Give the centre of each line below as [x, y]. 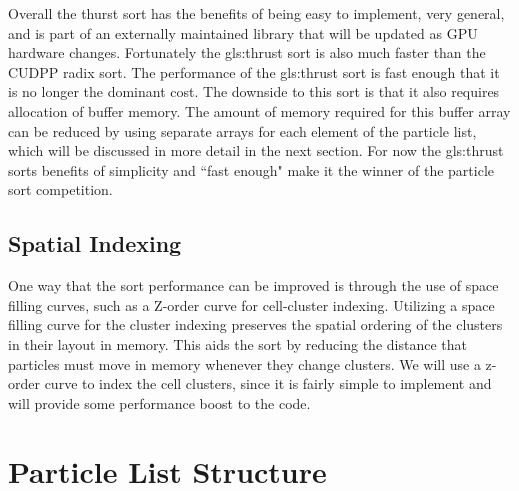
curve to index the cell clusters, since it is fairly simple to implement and [268, 383]
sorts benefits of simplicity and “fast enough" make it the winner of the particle [251, 169]
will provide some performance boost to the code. [159, 402]
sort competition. [60, 189]
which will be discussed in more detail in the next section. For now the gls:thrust [256, 150]
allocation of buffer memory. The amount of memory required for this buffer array [259, 110]
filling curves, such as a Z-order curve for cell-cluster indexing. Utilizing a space [251, 304]
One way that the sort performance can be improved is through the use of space [253, 285]
